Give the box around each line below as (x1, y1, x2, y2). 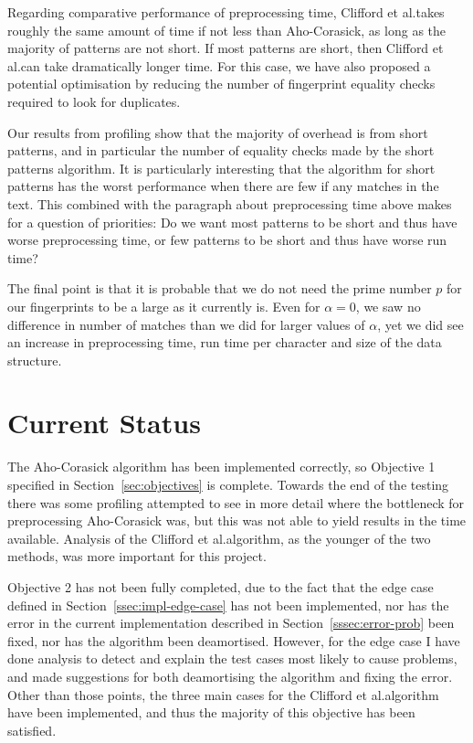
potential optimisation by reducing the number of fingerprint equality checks (7, 74, 436, 93)
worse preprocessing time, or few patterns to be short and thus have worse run (7, 230, 447, 249)
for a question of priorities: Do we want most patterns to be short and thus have (7, 212, 457, 231)
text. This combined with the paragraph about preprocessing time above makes (7, 194, 452, 213)
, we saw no (355, 296, 421, 315)
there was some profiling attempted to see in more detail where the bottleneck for (7, 493, 465, 512)
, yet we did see (377, 314, 464, 334)
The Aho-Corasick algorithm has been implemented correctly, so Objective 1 (7, 457, 436, 476)
